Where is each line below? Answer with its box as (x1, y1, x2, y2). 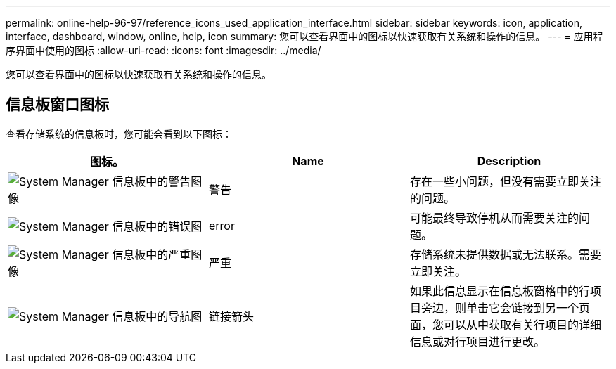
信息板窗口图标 (6, 96, 109, 114)
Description (477, 153, 541, 168)
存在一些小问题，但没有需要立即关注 (409, 174, 601, 188)
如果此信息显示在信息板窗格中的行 (409, 283, 590, 298)
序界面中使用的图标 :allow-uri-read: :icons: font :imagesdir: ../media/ (6, 44, 321, 56)
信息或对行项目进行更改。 (409, 334, 545, 349)
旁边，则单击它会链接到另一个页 (421, 300, 590, 315)
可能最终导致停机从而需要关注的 (409, 210, 579, 225)
